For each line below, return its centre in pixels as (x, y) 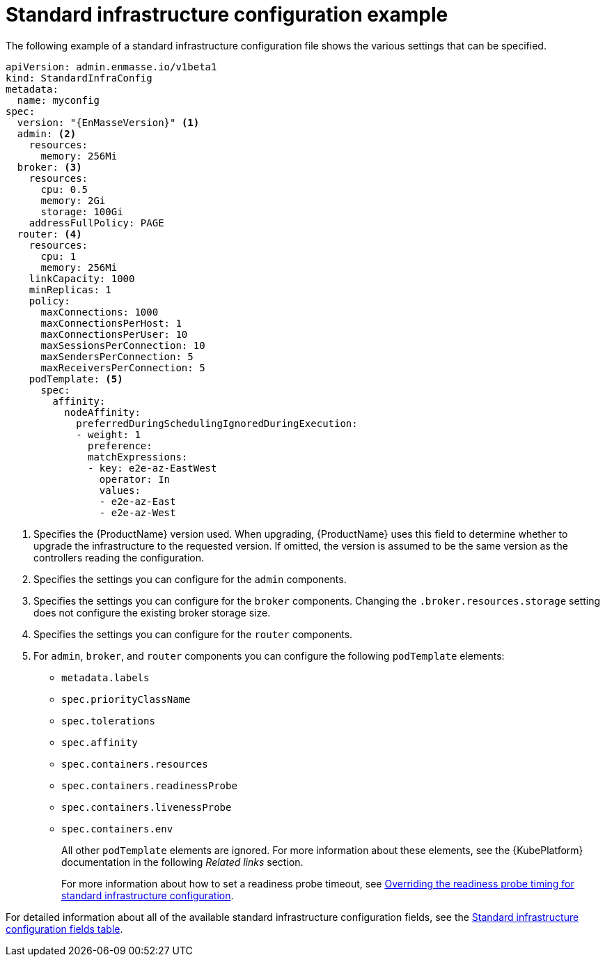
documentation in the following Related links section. (182, 862)
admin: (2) (47, 133)
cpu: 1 (58, 256)
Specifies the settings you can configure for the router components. (193, 634)
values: (120, 490)
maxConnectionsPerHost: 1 (111, 323)
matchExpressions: (138, 457)
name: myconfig (58, 100)
